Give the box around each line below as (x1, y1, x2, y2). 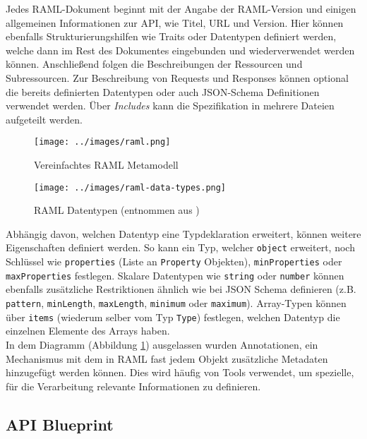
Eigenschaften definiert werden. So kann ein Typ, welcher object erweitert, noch (6, 240, 355, 255)
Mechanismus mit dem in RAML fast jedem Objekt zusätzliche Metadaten (6, 351, 328, 366)
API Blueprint (6, 413, 114, 435)
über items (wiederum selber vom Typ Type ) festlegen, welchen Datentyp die (6, 309, 340, 324)
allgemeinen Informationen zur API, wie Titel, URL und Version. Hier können (6, 15, 344, 30)
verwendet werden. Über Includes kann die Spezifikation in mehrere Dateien (6, 98, 335, 113)
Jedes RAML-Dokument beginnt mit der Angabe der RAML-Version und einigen (6, 1, 356, 16)
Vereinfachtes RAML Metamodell (34, 157, 179, 172)
